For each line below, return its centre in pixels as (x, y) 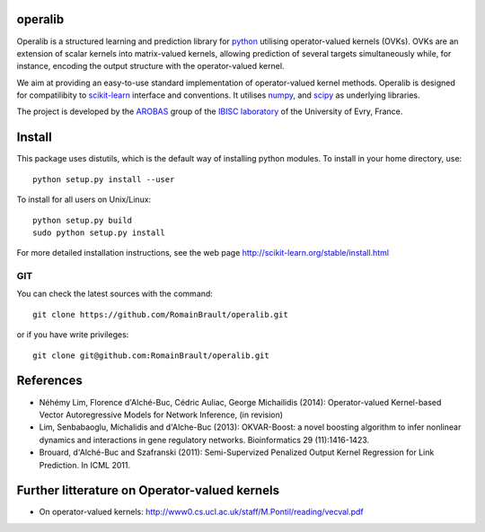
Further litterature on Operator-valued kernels (148, 490)
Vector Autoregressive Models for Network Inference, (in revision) (161, 414)
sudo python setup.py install (99, 232)
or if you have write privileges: (73, 335)
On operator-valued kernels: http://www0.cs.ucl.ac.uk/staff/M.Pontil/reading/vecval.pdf (201, 512)
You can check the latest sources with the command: (115, 294)
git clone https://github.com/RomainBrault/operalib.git (161, 314)
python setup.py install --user (104, 179)
